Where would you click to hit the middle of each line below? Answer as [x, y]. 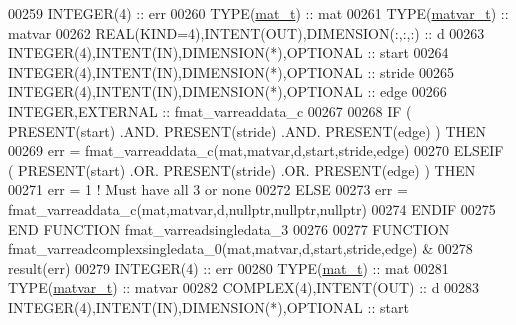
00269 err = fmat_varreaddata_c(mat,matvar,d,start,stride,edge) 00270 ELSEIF [256, 150]
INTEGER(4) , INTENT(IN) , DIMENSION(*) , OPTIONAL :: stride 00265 [231, 71]
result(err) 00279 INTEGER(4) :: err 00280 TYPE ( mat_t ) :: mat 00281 [228, 267]
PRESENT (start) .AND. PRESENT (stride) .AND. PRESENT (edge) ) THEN [247, 130]
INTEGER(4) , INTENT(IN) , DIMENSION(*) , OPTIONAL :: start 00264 [228, 52]
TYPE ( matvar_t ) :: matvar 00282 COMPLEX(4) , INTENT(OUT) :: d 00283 [244, 287]
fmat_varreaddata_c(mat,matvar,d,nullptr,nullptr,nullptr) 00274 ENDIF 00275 [252, 208]
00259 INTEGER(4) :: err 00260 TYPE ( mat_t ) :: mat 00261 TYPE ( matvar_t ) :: [258, 13]
